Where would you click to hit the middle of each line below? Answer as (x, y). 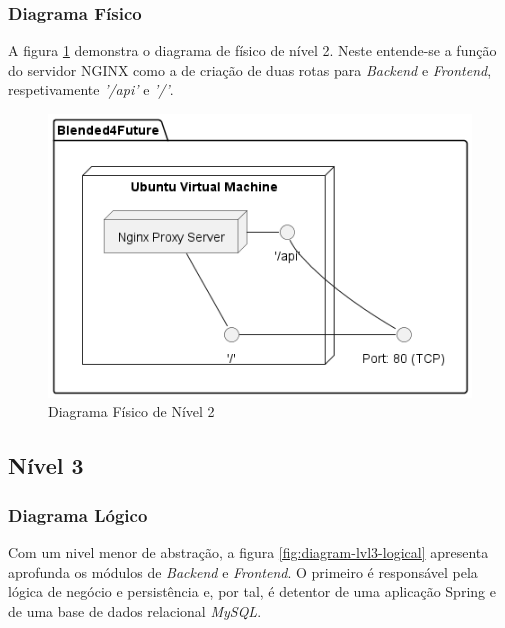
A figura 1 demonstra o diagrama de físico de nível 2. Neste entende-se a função (252, 50)
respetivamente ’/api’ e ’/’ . (91, 89)
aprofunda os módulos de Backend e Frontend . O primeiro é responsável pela (243, 571)
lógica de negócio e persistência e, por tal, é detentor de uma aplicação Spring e (252, 591)
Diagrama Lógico (78, 514)
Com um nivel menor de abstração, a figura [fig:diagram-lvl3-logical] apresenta (248, 552)
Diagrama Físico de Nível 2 (131, 411)
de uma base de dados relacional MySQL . (135, 610)
